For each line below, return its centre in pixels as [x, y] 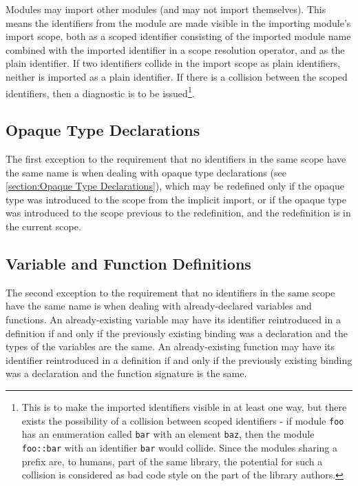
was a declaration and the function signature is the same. [126, 373]
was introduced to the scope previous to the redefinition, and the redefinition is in [178, 213]
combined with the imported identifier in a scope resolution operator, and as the [175, 49]
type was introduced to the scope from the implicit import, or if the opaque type [176, 199]
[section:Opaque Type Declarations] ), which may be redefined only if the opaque [175, 186]
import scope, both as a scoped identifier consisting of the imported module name [178, 36]
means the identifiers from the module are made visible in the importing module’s [178, 22]
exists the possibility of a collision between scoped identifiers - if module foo [183, 420]
